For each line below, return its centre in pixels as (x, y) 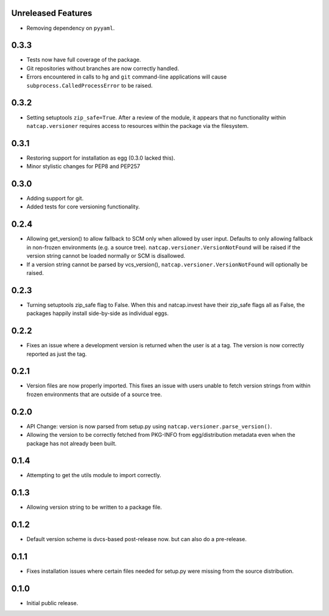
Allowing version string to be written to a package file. (94, 507)
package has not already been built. (72, 443)
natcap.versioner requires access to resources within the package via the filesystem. (138, 126)
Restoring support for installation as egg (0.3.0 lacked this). (101, 158)
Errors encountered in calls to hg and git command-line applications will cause (127, 77)
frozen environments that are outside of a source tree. (94, 394)
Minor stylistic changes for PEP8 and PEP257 (83, 166)
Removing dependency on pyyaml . (71, 28)
